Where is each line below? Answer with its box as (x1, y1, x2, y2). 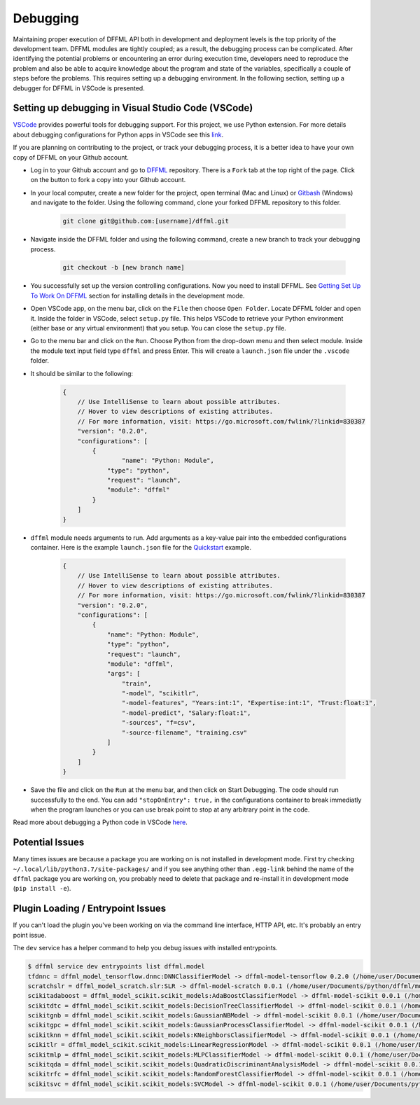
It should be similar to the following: (30, 369, 133, 377)
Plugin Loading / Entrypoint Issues (13, 903, 167, 915)
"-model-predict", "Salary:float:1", (121, 709, 251, 717)
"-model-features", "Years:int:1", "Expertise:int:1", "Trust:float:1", (121, 699, 377, 707)
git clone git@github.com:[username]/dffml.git (62, 217, 229, 225)
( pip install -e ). (13, 884, 71, 893)
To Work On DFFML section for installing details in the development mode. (30, 291, 245, 300)
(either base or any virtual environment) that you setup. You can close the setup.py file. (30, 324, 286, 333)
